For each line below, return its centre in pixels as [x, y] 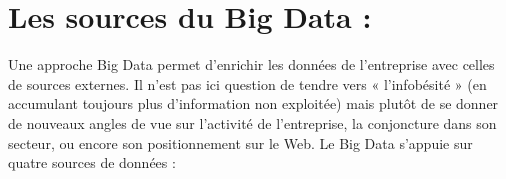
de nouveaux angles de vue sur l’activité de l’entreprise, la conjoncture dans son [252, 122]
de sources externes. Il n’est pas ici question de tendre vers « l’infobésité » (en [247, 83]
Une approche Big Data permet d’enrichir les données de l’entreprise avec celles [251, 64]
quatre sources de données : [92, 162]
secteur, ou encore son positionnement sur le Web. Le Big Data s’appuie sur [240, 142]
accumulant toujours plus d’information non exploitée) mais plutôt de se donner [253, 103]
